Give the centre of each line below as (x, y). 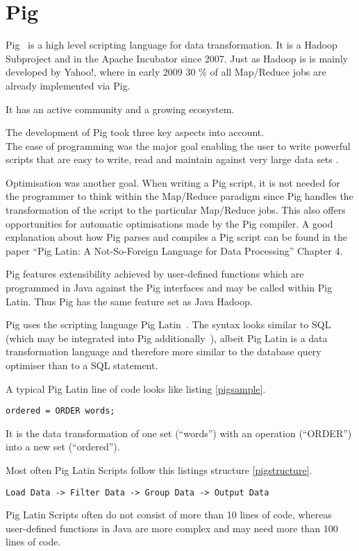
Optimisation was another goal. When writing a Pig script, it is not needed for (173, 182)
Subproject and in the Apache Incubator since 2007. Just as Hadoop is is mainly (177, 58)
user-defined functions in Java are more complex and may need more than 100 (172, 528)
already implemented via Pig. (68, 85)
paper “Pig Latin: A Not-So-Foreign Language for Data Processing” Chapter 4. (174, 250)
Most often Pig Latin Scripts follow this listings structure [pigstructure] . (159, 470)
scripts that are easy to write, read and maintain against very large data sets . (172, 159)
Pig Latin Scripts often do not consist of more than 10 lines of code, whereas (169, 515)
